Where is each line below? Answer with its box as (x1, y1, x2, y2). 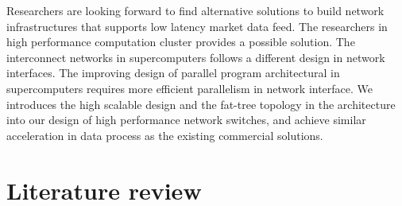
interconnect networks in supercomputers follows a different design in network (6, 49, 385, 65)
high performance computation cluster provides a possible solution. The (6, 33, 355, 50)
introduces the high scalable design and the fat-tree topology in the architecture (6, 95, 396, 112)
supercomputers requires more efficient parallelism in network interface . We (6, 80, 373, 96)
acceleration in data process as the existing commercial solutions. (6, 126, 323, 143)
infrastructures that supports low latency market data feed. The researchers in (6, 17, 388, 34)
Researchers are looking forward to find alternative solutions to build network (6, 2, 385, 18)
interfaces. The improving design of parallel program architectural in (6, 64, 340, 81)
